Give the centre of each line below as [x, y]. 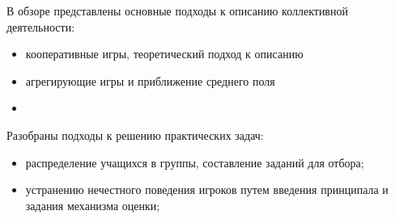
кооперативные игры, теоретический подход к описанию [164, 54]
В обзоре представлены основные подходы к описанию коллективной [177, 11]
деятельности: [41, 26]
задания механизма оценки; [93, 205]
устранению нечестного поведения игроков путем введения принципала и [207, 190]
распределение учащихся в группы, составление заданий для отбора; [195, 162]
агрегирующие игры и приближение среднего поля [150, 80]
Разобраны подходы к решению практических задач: [135, 135]
